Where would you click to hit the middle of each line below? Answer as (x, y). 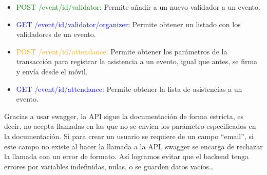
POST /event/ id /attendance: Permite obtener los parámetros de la (122, 51)
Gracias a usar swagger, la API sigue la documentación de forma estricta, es (124, 116)
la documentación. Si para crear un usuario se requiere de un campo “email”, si (129, 136)
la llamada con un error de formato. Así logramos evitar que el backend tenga (126, 156)
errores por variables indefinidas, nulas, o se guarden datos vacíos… (109, 166)
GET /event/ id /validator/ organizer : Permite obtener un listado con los (128, 24)
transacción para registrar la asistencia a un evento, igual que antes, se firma (137, 61)
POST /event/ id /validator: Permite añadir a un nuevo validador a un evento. (138, 7)
